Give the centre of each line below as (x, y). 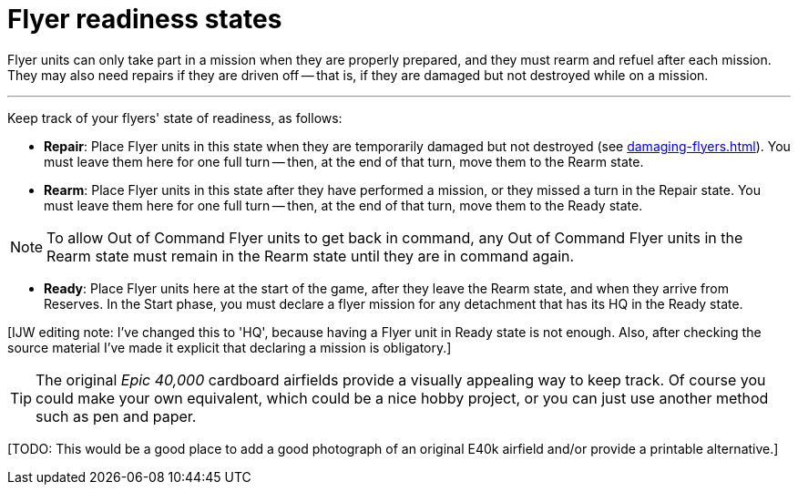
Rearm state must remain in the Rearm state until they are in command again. (311, 256)
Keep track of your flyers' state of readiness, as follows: (175, 118)
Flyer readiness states (145, 19)
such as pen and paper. (116, 416)
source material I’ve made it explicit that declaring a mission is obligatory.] (230, 347)
